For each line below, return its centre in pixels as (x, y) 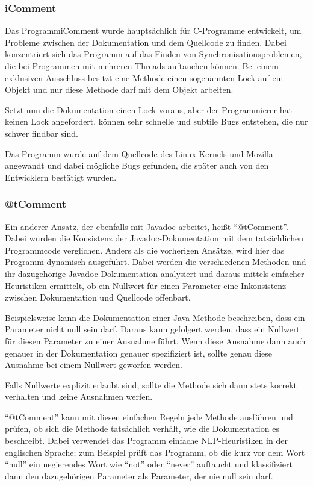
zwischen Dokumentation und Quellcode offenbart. (98, 297)
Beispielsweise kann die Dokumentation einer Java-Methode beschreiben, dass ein (155, 317)
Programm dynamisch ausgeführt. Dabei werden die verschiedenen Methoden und (156, 262)
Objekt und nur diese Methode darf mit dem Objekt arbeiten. (119, 89)
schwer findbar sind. (42, 133)
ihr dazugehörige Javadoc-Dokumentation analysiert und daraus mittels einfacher (155, 273)
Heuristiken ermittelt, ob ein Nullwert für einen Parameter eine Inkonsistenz (146, 285)
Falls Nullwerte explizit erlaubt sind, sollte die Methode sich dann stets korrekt (151, 385)
